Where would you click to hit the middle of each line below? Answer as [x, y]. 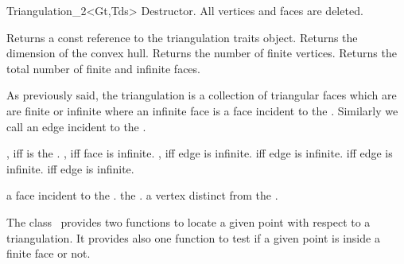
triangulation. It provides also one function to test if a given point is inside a [193, 237]
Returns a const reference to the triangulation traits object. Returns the [182, 37]
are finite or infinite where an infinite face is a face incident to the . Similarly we [202, 110]
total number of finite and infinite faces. [103, 68]
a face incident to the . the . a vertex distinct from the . [142, 195]
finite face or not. [49, 253]
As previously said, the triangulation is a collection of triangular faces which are [202, 95]
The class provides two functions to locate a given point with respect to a [188, 221]
